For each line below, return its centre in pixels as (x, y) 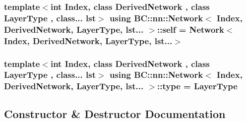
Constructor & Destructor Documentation (115, 113)
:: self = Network (191, 29)
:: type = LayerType (197, 86)
